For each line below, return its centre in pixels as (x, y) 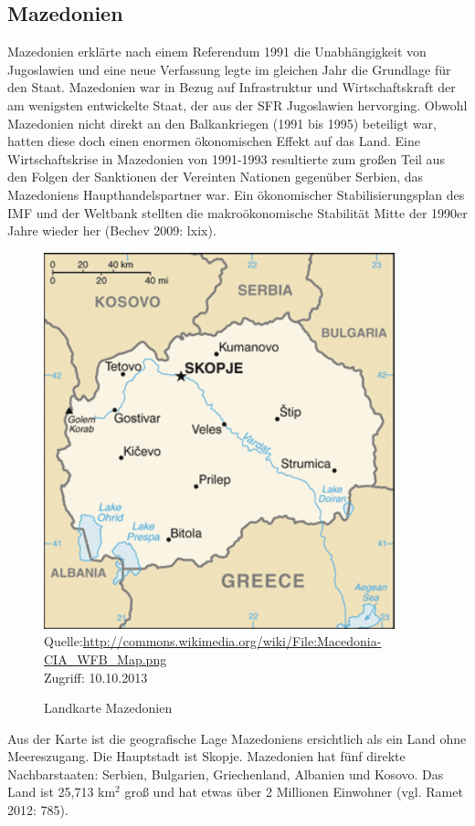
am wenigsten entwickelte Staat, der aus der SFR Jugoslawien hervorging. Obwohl (237, 105)
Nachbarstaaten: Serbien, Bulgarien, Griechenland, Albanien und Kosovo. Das (226, 774)
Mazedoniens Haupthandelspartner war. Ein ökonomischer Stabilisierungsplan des (236, 194)
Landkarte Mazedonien (108, 708)
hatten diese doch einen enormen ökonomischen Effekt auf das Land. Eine (214, 141)
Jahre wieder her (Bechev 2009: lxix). (112, 230)
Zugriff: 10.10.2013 (96, 677)
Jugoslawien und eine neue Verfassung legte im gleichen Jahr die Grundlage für (229, 69)
